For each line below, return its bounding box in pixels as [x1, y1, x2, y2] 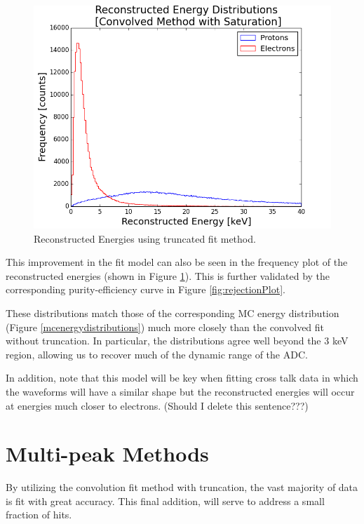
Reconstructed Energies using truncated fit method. [34, 231, 256, 246]
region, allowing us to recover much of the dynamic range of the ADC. [6, 347, 308, 361]
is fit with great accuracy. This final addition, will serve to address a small [6, 493, 325, 508]
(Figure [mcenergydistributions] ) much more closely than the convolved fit [6, 319, 325, 334]
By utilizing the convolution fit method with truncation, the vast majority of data [6, 480, 358, 495]
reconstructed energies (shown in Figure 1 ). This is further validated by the [6, 268, 330, 283]
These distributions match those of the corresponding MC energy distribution [6, 305, 339, 320]
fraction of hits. [6, 507, 72, 522]
